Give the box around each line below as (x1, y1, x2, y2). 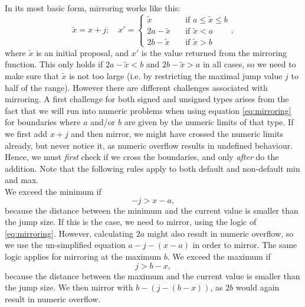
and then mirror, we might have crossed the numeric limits (71, 128, 284, 139)
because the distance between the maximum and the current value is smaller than (5, 269, 300, 282)
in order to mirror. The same (192, 239, 297, 251)
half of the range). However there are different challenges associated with (5, 81, 268, 93)
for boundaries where (5, 116, 81, 128)
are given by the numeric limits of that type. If (124, 116, 294, 128)
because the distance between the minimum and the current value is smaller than (5, 204, 299, 216)
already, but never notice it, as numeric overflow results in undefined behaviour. (5, 139, 293, 151)
